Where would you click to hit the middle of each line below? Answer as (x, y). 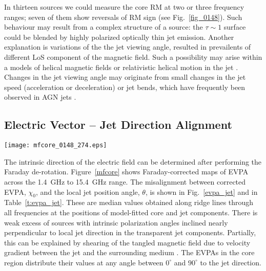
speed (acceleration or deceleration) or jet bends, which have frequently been (125, 87)
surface (235, 27)
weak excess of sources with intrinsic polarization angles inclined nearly (116, 222)
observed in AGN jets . (40, 97)
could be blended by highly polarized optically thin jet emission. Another (119, 37)
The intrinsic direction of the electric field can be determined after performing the (133, 161)
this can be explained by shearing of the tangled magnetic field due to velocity (127, 242)
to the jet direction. (231, 262)
